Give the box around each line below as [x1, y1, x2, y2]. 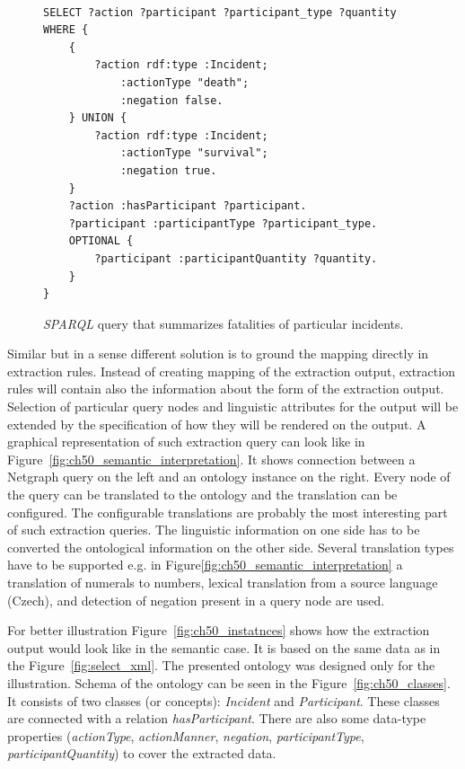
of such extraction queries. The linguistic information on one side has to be [7, 520, 420, 539]
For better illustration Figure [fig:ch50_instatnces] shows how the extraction [7, 621, 430, 640]
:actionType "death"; [119, 75, 250, 89]
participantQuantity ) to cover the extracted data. [7, 744, 276, 763]
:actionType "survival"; [119, 146, 268, 160]
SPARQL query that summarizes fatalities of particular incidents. [43, 314, 404, 332]
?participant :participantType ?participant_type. [68, 217, 378, 230]
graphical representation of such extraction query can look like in [7, 432, 365, 451]
